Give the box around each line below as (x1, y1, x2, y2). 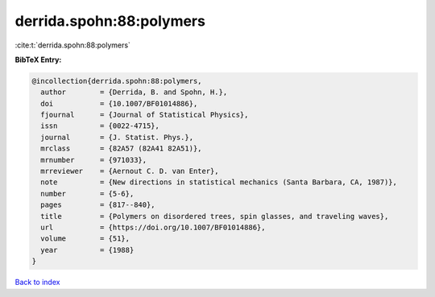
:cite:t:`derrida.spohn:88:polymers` (14, 40, 130, 50)
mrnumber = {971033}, (40, 155, 147, 164)
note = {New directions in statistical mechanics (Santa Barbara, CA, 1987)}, (40, 178, 398, 187)
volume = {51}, (40, 234, 130, 243)
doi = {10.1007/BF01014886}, (40, 99, 198, 108)
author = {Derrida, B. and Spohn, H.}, (40, 88, 228, 97)
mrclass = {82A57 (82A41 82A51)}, (40, 144, 202, 153)
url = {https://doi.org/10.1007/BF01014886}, (40, 223, 266, 232)
